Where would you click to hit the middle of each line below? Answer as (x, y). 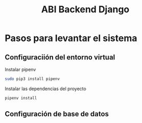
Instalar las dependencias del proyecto (45, 89)
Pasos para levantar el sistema (71, 38)
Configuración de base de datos (57, 114)
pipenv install (21, 98)
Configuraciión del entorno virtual (60, 57)
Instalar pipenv (20, 69)
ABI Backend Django (85, 9)
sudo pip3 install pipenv (32, 79)
